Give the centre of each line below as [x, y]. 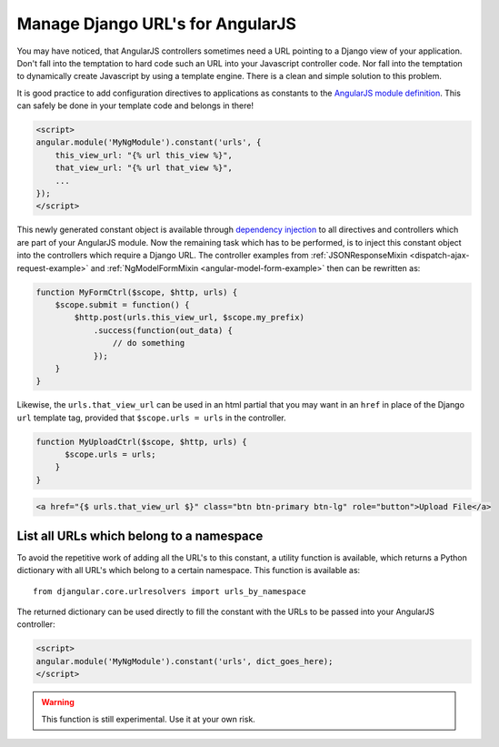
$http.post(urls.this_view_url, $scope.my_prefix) [189, 318]
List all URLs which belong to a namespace [140, 535]
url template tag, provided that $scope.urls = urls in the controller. [151, 418]
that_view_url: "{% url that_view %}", [144, 168]
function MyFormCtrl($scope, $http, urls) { [137, 292]
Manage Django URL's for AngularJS [157, 24]
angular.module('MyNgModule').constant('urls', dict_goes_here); [185, 661]
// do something [149, 343]
